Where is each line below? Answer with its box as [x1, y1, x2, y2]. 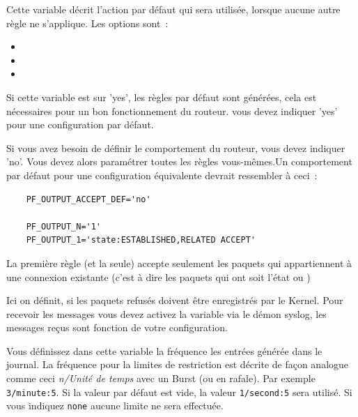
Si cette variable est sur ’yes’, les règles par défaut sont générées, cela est [6, 89, 317, 104]
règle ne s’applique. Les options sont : [6, 15, 169, 30]
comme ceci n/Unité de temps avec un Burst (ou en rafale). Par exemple [6, 371, 316, 386]
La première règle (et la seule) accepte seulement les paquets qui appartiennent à [6, 255, 352, 270]
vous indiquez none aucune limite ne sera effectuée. [6, 398, 224, 413]
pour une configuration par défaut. [6, 117, 154, 132]
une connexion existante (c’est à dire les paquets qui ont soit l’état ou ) [6, 269, 311, 284]
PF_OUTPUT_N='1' [26, 221, 102, 232]
